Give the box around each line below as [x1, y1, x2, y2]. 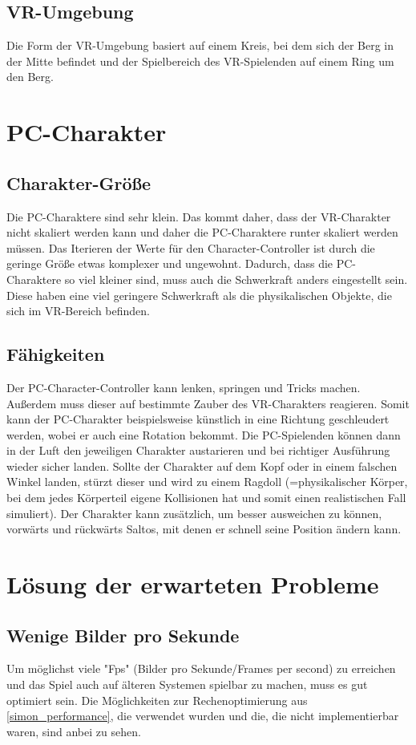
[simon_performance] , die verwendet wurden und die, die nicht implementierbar [6, 707, 399, 724]
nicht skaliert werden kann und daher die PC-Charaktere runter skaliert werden [6, 224, 398, 241]
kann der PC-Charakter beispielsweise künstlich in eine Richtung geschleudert [6, 411, 390, 427]
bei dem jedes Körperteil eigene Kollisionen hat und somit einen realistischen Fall [6, 489, 406, 506]
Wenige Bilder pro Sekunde [6, 622, 240, 647]
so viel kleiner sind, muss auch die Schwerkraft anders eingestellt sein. [64, 270, 408, 287]
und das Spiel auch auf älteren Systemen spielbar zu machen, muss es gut [6, 676, 368, 693]
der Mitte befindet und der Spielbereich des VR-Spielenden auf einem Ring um [6, 52, 394, 69]
